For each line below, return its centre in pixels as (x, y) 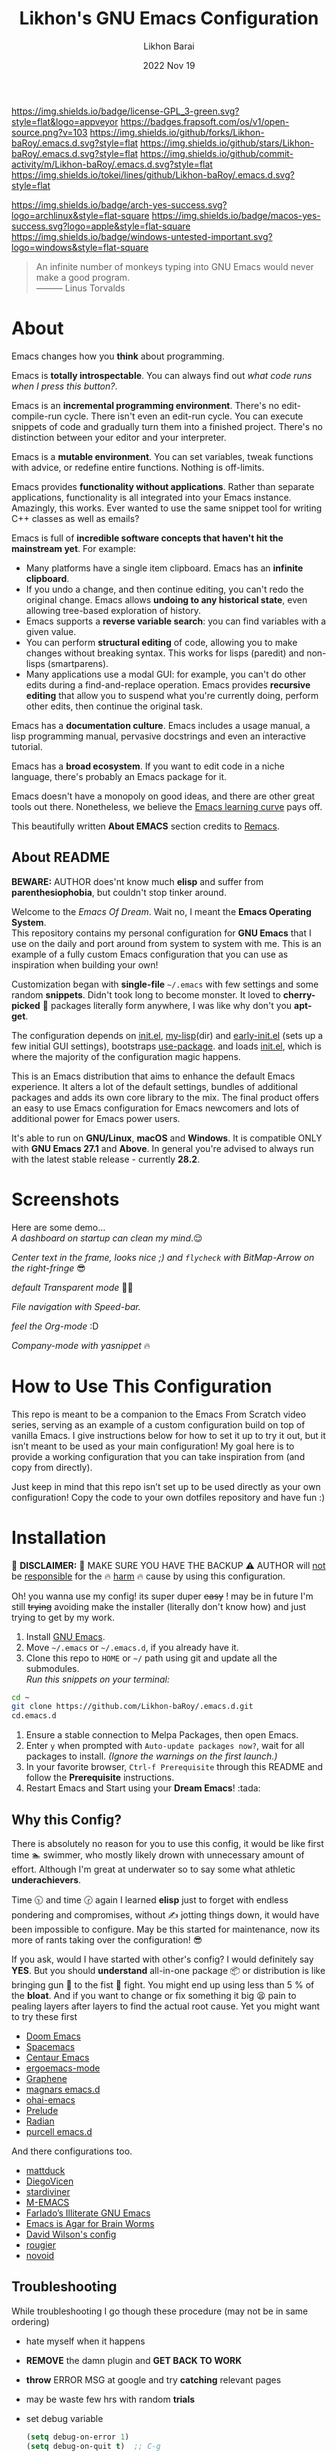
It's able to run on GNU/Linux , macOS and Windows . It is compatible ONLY (167, 1138)
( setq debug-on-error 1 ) (77, 2437)
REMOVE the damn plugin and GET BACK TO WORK (134, 2360)
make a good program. (83, 277)
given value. (51, 631)
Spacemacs (50, 2046)
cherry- (299, 994)
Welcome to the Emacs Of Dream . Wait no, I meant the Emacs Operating (161, 911)
